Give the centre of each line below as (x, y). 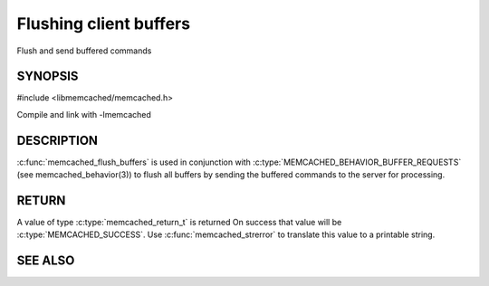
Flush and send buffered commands (84, 51)
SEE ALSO (46, 261)
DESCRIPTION (58, 140)
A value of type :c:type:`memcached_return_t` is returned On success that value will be (179, 223)
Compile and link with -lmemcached (84, 114)
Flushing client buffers (103, 24)
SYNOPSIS (48, 76)
